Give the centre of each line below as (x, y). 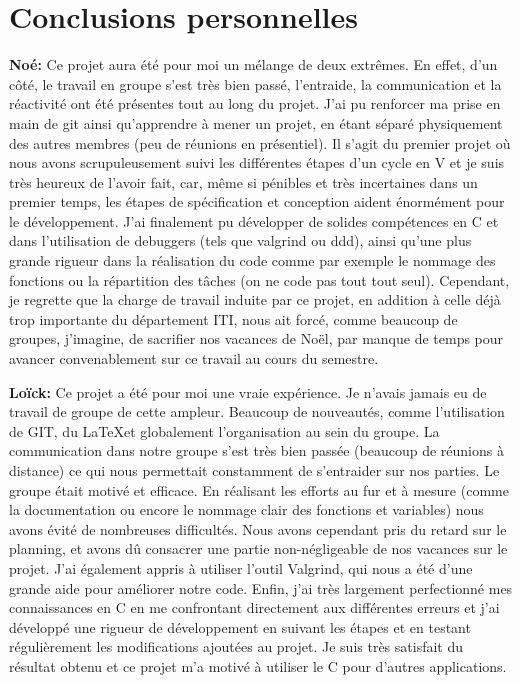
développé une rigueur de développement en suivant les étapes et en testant (240, 626)
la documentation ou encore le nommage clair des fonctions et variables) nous (246, 509)
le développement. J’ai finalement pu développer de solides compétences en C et (254, 220)
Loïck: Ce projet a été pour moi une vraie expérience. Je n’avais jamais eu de (248, 391)
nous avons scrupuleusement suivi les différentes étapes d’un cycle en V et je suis (257, 162)
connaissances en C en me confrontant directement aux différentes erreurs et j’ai (254, 607)
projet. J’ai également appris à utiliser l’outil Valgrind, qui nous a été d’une (241, 567)
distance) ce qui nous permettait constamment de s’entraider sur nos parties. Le (254, 470)
